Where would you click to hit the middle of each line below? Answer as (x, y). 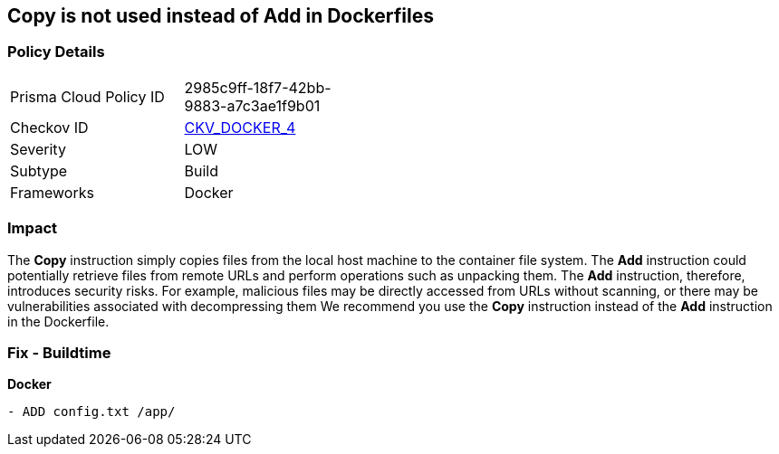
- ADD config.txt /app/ (91, 412)
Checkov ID (49, 127)
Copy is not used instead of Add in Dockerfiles (221, 16)
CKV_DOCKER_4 (240, 127)
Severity (38, 149)
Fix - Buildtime (59, 352)
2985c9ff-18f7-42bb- (258, 87)
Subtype (39, 170)
